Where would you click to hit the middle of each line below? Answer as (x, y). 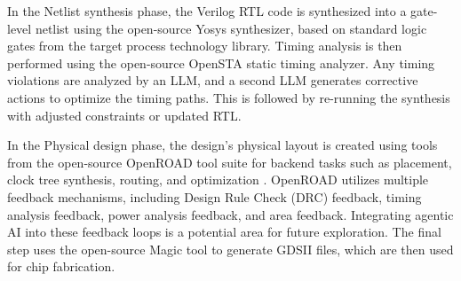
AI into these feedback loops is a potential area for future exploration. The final (224, 232)
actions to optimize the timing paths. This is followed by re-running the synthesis (229, 97)
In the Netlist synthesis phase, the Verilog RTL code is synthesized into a (207, 11)
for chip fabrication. (61, 266)
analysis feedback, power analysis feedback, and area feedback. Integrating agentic (230, 214)
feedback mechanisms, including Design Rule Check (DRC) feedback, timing (215, 196)
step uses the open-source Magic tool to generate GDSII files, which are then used (230, 249)
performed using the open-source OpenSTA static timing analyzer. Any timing (221, 62)
